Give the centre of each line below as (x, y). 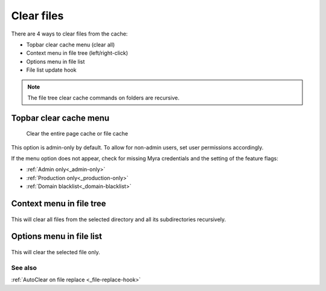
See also (24, 268)
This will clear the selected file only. (56, 252)
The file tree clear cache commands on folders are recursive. (104, 98)
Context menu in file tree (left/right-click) (77, 53)
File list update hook (51, 70)
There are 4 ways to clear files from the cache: (69, 34)
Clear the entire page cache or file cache (77, 134)
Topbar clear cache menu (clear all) (71, 45)
